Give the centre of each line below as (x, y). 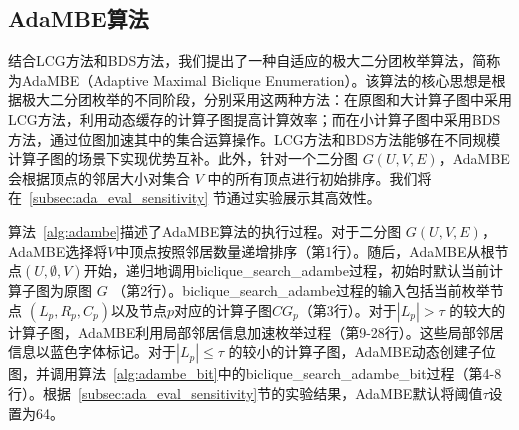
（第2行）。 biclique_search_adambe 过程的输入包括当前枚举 (301, 290)
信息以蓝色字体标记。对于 (92, 351)
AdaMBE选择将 (58, 250)
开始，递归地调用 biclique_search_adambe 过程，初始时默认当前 (286, 270)
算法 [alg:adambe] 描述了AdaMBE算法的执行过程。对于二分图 (205, 230)
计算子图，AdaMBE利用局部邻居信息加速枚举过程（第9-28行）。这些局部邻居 (256, 331)
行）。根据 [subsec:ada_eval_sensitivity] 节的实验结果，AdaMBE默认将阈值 (245, 392)
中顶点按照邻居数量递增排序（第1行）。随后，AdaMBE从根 (305, 250)
